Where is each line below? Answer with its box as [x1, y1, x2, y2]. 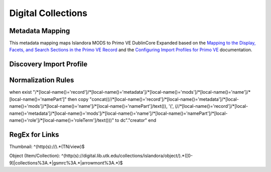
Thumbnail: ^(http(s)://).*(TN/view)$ [9, 143, 85, 149]
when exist [9, 89, 32, 95]
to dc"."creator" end [115, 117, 157, 123]
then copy [68, 96, 89, 102]
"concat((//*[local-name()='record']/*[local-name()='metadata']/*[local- [89, 96, 239, 102]
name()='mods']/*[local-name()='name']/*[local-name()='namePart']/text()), [9, 103, 168, 109]
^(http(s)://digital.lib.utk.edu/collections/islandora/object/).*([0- [61, 153, 193, 159]
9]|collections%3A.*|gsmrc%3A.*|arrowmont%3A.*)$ [9, 159, 123, 165]
